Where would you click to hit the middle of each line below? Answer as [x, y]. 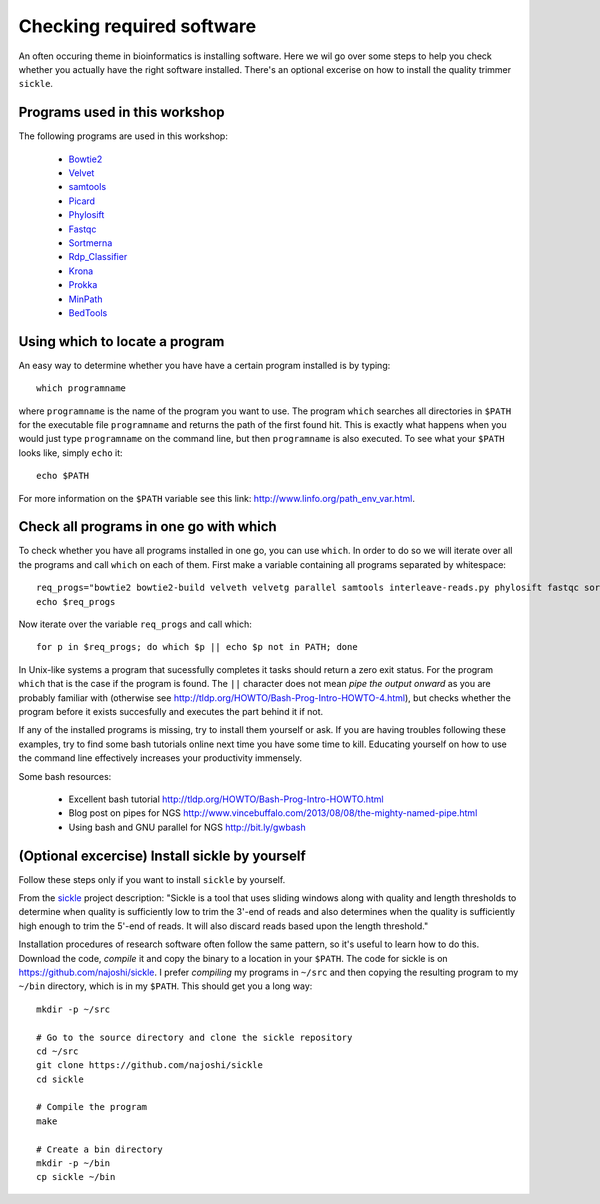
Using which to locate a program [121, 341]
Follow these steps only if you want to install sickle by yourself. [152, 879]
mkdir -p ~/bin [73, 1163]
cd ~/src [57, 1051]
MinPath [85, 299]
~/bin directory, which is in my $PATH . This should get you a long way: [165, 986]
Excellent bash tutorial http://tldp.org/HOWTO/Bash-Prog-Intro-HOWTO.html [226, 799]
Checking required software [137, 26]
